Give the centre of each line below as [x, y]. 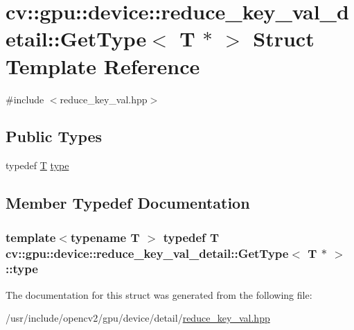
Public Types [54, 136]
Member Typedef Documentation [128, 203]
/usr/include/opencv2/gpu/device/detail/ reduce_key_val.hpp [138, 318]
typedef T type [37, 165]
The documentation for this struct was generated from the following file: [159, 294]
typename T [105, 237]
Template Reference [103, 66]
